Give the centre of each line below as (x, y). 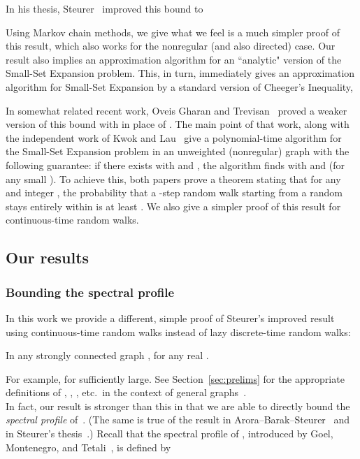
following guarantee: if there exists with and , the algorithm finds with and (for (175, 165)
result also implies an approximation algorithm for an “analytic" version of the (174, 59)
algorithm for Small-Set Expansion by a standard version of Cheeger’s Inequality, (179, 86)
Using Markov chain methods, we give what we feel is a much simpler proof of (173, 32)
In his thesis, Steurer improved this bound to (105, 8)
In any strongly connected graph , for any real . (107, 355)
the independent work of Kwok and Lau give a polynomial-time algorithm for (174, 137)
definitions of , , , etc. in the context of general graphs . (126, 392)
